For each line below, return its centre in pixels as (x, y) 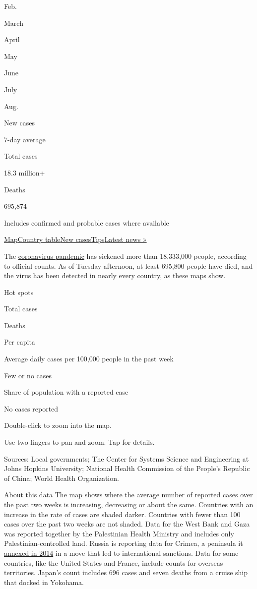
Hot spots (19, 292)
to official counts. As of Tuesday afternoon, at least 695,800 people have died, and (128, 265)
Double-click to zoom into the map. (58, 425)
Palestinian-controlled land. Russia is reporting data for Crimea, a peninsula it (124, 543)
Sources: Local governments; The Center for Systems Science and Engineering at (127, 458)
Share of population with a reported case (66, 392)
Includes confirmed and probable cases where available (87, 222)
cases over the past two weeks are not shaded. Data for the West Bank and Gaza (127, 524)
